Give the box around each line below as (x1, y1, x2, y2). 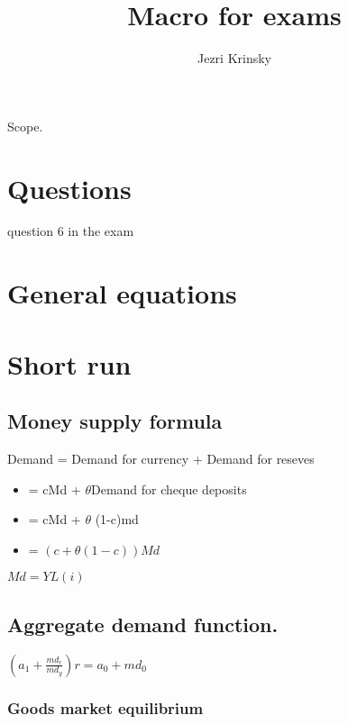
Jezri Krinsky (197, 49, 272, 68)
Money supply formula (7, 407, 223, 435)
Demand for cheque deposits (90, 479, 247, 498)
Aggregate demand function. (7, 610, 279, 638)
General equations (7, 275, 237, 312)
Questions (7, 169, 132, 206)
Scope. (7, 116, 43, 135)
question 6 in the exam (7, 222, 134, 240)
